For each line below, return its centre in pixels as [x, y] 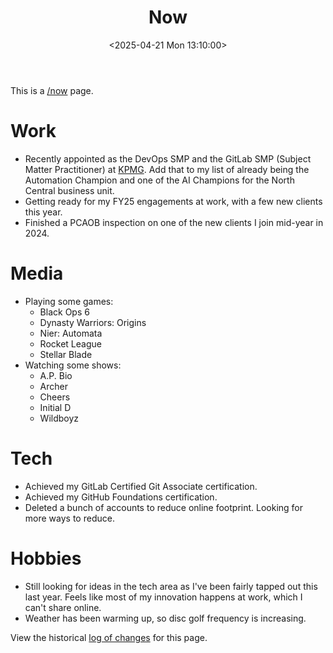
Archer [53, 386]
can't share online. [63, 607]
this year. [43, 212]
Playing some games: [69, 301]
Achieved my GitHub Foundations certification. [121, 497]
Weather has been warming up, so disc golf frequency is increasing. [165, 618]
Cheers [55, 397]
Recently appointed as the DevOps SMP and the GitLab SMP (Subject [168, 158]
